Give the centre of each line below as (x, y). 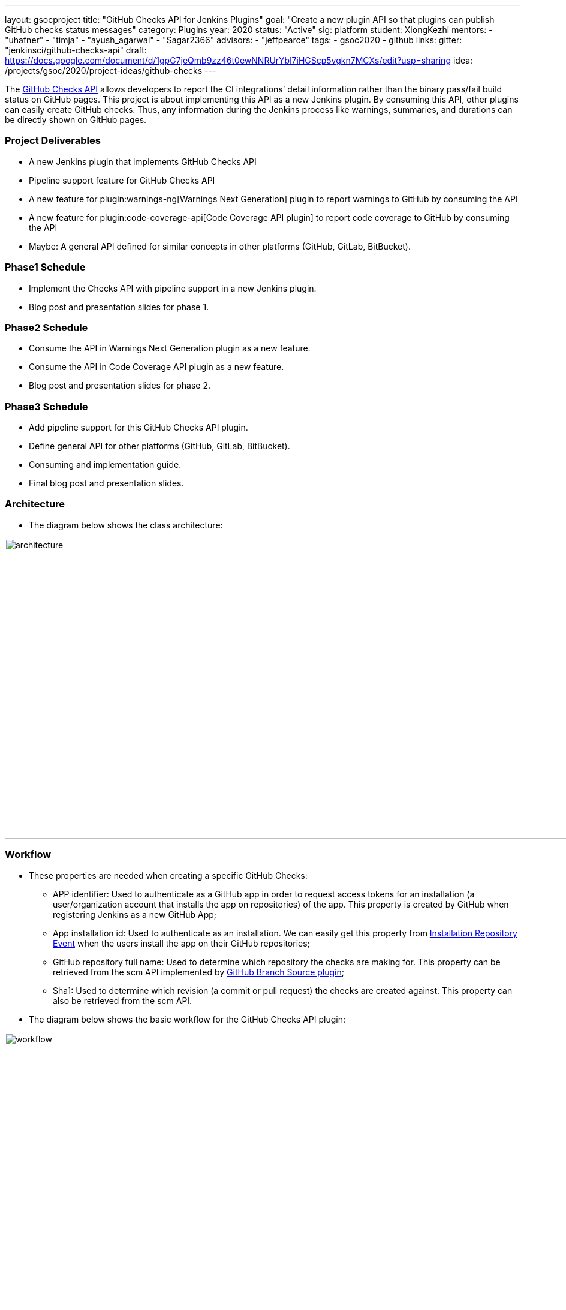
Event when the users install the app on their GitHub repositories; (181, 943)
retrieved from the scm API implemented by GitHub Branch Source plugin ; (198, 972)
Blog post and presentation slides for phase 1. (119, 307)
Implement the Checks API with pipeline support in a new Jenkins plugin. (173, 288)
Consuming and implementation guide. (105, 465)
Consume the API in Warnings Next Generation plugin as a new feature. (170, 348)
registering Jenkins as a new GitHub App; (135, 914)
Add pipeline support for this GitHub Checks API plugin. (139, 427)
